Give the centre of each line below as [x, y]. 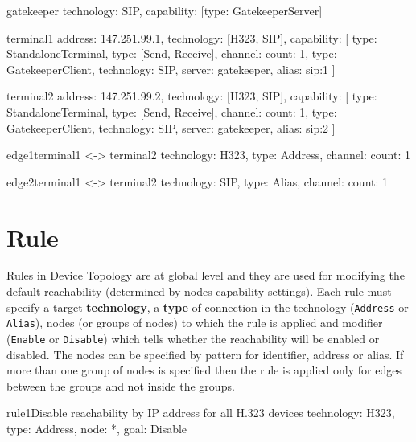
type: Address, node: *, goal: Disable [97, 428]
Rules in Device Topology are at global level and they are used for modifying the [206, 275]
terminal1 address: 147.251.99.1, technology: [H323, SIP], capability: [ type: [192, 37]
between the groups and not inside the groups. [121, 385]
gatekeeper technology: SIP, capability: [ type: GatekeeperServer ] [165, 10]
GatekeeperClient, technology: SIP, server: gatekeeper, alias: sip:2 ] [171, 127]
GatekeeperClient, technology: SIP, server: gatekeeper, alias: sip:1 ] [171, 69]
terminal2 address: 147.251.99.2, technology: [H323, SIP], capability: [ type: [192, 96]
